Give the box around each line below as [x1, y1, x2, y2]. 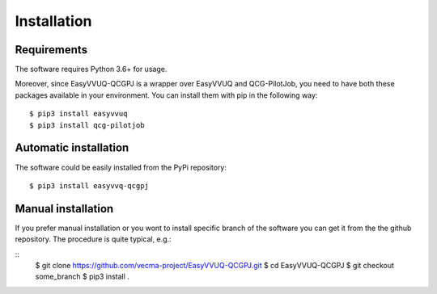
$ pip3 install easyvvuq [29, 109, 128, 119]
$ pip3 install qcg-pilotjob [29, 120, 145, 129]
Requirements [15, 43, 88, 57]
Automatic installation [15, 141, 129, 155]
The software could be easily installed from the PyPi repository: [15, 162, 227, 172]
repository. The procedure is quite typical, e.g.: [15, 234, 172, 244]
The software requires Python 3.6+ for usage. [15, 65, 168, 74]
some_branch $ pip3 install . [35, 271, 129, 282]
